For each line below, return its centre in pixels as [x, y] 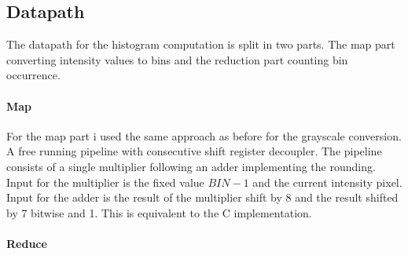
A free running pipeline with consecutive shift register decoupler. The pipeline [194, 151]
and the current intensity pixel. [327, 182]
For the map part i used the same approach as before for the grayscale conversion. [204, 135]
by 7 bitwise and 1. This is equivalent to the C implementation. [159, 212]
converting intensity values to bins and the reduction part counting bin [177, 59]
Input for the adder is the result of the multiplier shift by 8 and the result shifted [202, 197]
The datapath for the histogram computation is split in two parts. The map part [201, 44]
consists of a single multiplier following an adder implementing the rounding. [191, 166]
